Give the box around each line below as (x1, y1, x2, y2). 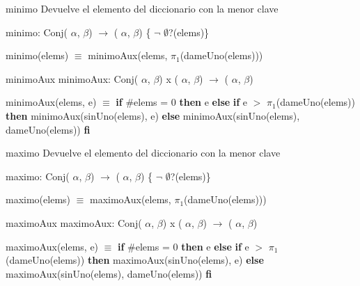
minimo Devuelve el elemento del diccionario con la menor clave (6, 1, 279, 15)
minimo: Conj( (6, 24, 68, 39)
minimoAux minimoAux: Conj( (6, 71, 139, 86)
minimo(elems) (6, 48, 69, 63)
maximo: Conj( (6, 168, 70, 183)
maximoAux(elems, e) (6, 239, 99, 253)
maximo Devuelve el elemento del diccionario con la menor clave (6, 145, 281, 160)
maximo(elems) (6, 192, 71, 207)
